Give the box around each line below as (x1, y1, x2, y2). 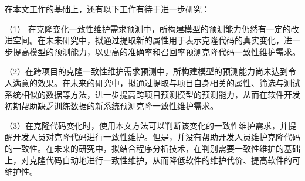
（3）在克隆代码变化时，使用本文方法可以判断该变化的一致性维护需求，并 (5, 119, 288, 131)
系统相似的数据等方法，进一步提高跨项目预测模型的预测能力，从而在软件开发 (5, 88, 300, 100)
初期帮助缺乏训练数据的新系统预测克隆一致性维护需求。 (5, 100, 218, 112)
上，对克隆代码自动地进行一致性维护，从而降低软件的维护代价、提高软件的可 (5, 153, 300, 166)
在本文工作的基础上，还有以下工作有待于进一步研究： (5, 3, 210, 15)
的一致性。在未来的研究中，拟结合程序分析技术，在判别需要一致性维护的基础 (5, 142, 300, 154)
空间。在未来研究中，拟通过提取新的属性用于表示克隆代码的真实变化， (12, 34, 284, 46)
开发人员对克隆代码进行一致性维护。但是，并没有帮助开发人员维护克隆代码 (12, 131, 300, 143)
